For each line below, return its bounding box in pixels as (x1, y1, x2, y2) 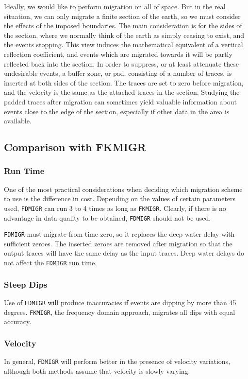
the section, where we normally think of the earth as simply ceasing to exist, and (4, 30, 245, 40)
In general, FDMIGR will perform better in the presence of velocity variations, (4, 356, 231, 366)
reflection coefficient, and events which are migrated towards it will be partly (4, 49, 232, 59)
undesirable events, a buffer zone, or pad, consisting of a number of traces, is (4, 68, 232, 78)
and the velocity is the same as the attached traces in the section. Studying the (4, 87, 240, 97)
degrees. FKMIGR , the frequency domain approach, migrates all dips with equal (4, 307, 235, 317)
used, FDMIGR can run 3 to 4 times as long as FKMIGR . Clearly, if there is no (4, 203, 226, 213)
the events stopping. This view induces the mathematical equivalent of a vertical (4, 39, 243, 50)
